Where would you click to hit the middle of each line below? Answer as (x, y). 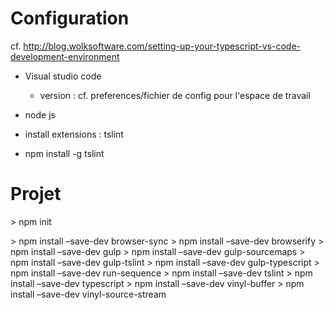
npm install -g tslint (64, 153)
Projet (36, 194)
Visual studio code (63, 76)
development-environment (65, 56)
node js (40, 114)
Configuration (70, 18)
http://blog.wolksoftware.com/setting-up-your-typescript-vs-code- (162, 46)
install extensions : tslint (74, 134)
